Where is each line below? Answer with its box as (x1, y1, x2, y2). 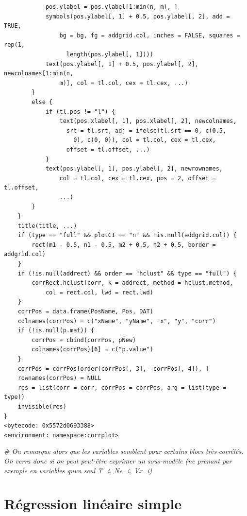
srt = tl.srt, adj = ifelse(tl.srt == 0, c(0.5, (66, 127, 227, 134)
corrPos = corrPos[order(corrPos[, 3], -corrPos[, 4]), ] (17, 365, 209, 372)
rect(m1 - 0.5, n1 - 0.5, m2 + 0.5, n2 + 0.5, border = (32, 241, 216, 248)
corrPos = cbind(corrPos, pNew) (32, 336, 136, 344)
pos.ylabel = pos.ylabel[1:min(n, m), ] (45, 3, 178, 10)
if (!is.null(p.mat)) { (17, 327, 95, 334)
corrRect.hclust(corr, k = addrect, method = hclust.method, (32, 279, 233, 287)
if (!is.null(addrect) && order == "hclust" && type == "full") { (17, 270, 237, 277)
